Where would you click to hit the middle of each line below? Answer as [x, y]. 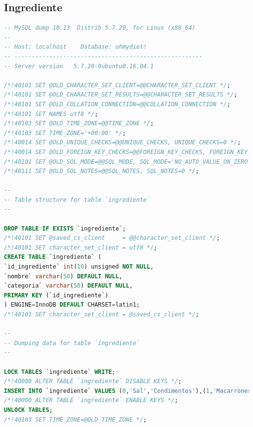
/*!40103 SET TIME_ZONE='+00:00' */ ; [65, 133]
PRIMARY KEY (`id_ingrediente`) [56, 295]
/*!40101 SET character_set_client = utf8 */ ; [81, 247]
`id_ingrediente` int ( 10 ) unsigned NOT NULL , [79, 267]
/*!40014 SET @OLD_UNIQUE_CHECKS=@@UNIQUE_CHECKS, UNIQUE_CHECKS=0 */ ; [122, 143]
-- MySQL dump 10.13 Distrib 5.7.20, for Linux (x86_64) [100, 28]
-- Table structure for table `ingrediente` [77, 200]
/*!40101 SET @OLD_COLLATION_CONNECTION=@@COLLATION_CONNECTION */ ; [117, 104]
